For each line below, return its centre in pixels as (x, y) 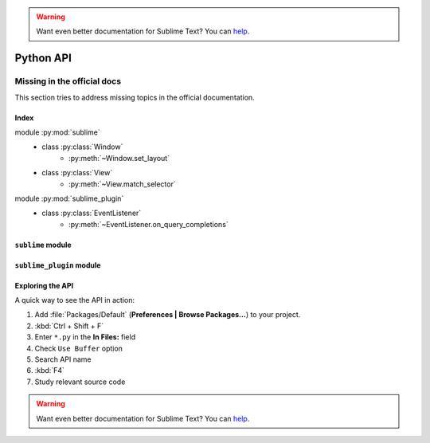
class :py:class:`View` (77, 173)
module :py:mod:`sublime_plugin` (69, 198)
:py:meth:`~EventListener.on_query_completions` (149, 224)
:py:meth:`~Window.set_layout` (119, 158)
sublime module (43, 245)
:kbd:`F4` (50, 370)
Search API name (63, 359)
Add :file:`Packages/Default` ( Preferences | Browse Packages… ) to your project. (168, 315)
